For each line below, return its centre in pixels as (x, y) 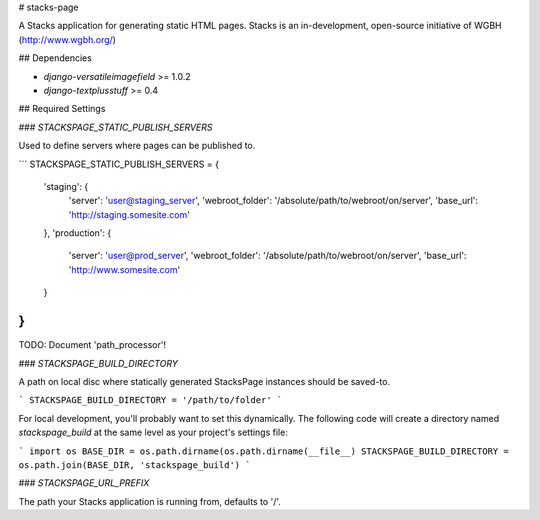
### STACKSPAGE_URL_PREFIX (84, 483)
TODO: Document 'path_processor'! (92, 345)
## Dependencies (55, 58)
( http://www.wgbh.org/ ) (67, 39)
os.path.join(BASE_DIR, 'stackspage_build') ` (134, 464)
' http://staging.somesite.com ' (129, 214)
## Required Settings (62, 109)
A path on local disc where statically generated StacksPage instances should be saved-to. (204, 381)
